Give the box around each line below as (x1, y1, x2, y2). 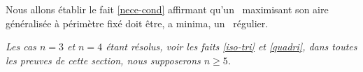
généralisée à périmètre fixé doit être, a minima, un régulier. (6, 15, 269, 30)
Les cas (6, 39, 36, 54)
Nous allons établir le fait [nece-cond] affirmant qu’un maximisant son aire (6, 2, 329, 16)
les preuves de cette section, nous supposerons (6, 52, 201, 67)
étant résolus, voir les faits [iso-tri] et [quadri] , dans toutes (106, 39, 357, 54)
